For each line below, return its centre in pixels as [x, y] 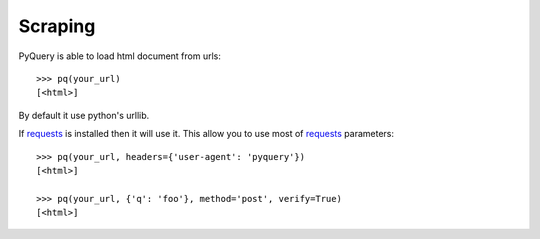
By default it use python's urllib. [84, 115]
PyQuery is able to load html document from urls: [120, 56]
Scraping [57, 26]
